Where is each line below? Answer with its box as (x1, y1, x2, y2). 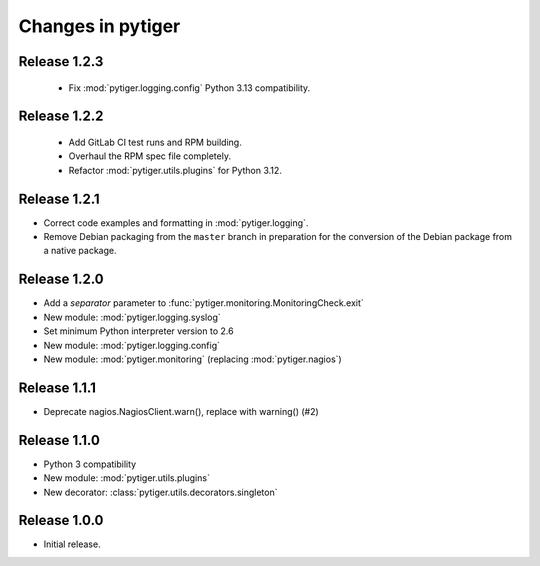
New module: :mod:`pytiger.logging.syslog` (43, 311, 221, 323)
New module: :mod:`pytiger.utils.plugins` (43, 472, 210, 484)
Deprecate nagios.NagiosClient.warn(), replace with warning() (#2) (43, 405, 319, 417)
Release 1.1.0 (18, 431, 100, 449)
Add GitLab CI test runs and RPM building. (68, 136, 242, 148)
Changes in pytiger (18, 15, 181, 37)
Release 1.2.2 (18, 108, 104, 125)
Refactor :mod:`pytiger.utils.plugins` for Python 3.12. (68, 164, 282, 176)
